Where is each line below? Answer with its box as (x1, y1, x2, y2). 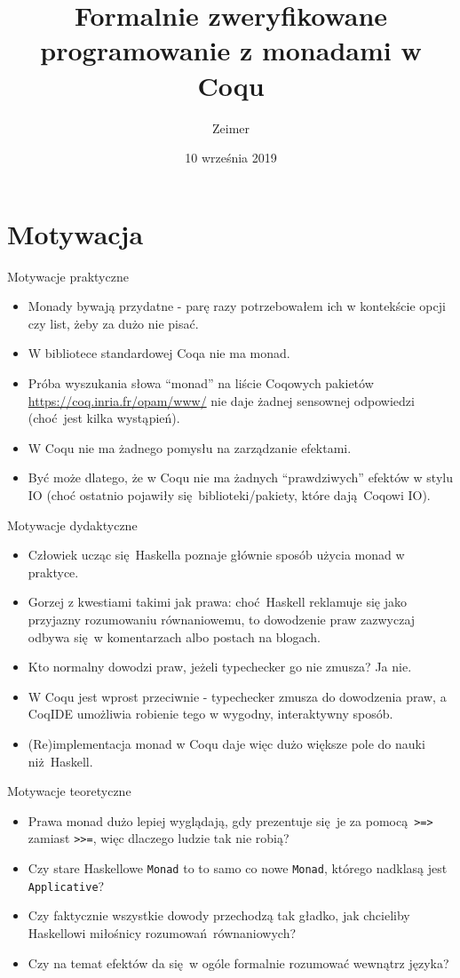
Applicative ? (28, 876, 105, 895)
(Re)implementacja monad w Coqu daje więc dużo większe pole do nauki (28, 734, 425, 752)
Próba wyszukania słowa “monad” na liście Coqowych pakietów (28, 374, 374, 392)
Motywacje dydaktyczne (7, 515, 138, 534)
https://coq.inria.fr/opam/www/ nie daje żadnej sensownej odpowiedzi (28, 391, 415, 409)
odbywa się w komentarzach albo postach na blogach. (28, 627, 321, 646)
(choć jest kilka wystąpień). (28, 409, 180, 427)
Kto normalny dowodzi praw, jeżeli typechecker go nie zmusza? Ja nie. (28, 657, 412, 676)
